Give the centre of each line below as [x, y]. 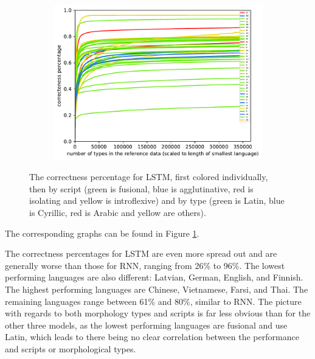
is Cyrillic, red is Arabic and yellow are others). [118, 213]
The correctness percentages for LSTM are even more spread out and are [141, 253]
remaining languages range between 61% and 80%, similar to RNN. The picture [153, 301]
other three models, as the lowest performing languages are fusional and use [146, 325]
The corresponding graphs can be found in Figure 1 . [102, 233]
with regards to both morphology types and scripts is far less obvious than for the [158, 313]
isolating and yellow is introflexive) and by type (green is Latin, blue [157, 200]
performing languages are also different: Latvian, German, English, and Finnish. [154, 277]
